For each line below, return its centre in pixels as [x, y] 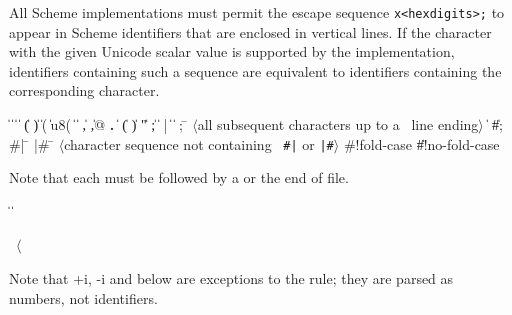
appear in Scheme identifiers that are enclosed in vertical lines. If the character [250, 31]
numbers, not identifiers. [83, 297]
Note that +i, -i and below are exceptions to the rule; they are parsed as [231, 278]
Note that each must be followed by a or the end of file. [179, 177]
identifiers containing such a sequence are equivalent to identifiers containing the [255, 70]
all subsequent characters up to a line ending [338, 124]
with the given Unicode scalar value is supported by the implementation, [232, 51]
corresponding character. [84, 90]
